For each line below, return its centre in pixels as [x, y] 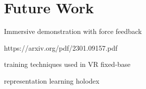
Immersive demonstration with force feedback [73, 31]
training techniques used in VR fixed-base [67, 64]
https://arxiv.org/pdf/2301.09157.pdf [61, 47]
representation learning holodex [52, 80]
